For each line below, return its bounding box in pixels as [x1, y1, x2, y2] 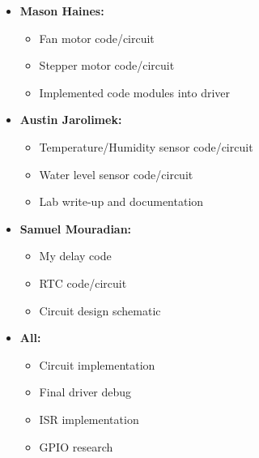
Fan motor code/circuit [39, 29, 155, 46]
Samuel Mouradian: [19, 220, 132, 237]
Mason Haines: [19, 2, 104, 19]
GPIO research [39, 438, 113, 455]
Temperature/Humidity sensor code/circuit [39, 138, 253, 155]
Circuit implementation [39, 356, 155, 373]
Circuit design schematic [39, 302, 161, 319]
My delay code [39, 247, 112, 264]
